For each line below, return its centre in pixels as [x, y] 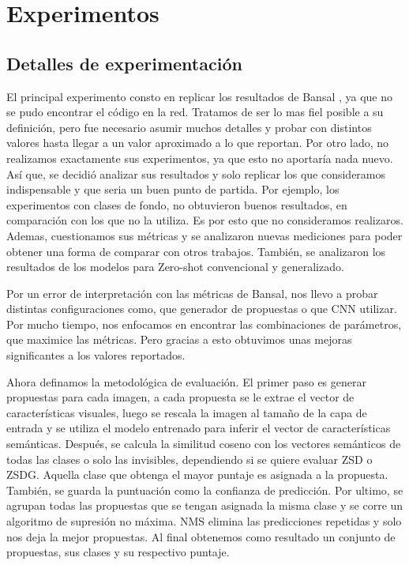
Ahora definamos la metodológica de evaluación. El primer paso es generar [186, 381]
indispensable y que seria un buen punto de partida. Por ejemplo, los [173, 189]
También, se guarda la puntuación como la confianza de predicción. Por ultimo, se [205, 490]
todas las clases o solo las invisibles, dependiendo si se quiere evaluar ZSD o [189, 459]
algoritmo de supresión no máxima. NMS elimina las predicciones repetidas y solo [204, 521]
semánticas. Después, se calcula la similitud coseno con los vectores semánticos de [204, 444]
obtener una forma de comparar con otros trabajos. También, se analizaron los [196, 251]
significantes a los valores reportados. [96, 355]
